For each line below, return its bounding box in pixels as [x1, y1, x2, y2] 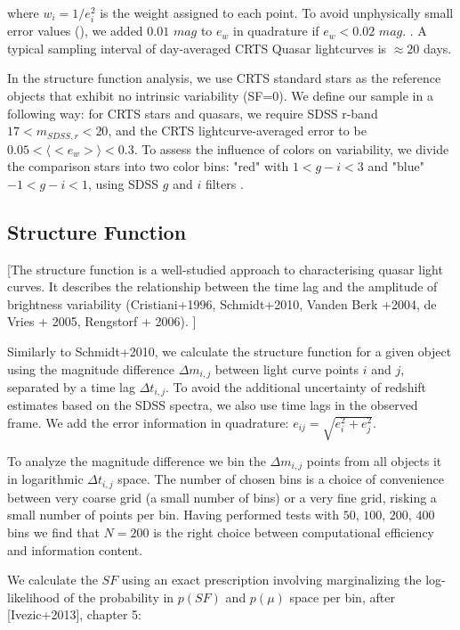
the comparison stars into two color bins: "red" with [7, 157, 289, 176]
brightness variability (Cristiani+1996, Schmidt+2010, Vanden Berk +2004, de [7, 294, 437, 313]
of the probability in [63, 587, 174, 606]
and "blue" [367, 157, 424, 176]
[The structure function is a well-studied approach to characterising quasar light [7, 259, 443, 278]
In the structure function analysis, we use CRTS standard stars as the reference [7, 69, 441, 87]
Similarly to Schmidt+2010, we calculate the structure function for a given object [7, 341, 452, 360]
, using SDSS [87, 174, 159, 192]
